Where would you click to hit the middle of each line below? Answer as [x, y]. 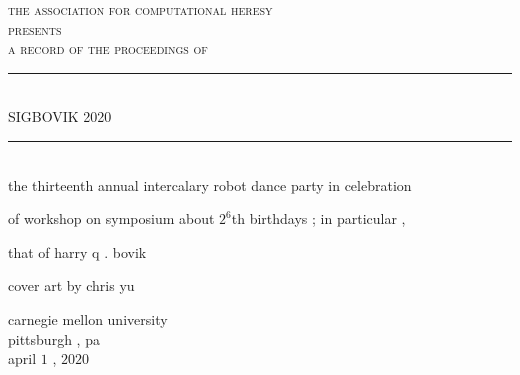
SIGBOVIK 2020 [60, 116]
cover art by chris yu [71, 285]
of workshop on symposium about [111, 218]
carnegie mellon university [88, 318]
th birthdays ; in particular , [318, 218]
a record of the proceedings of [108, 48]
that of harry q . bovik [77, 251]
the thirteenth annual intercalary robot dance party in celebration [210, 184]
